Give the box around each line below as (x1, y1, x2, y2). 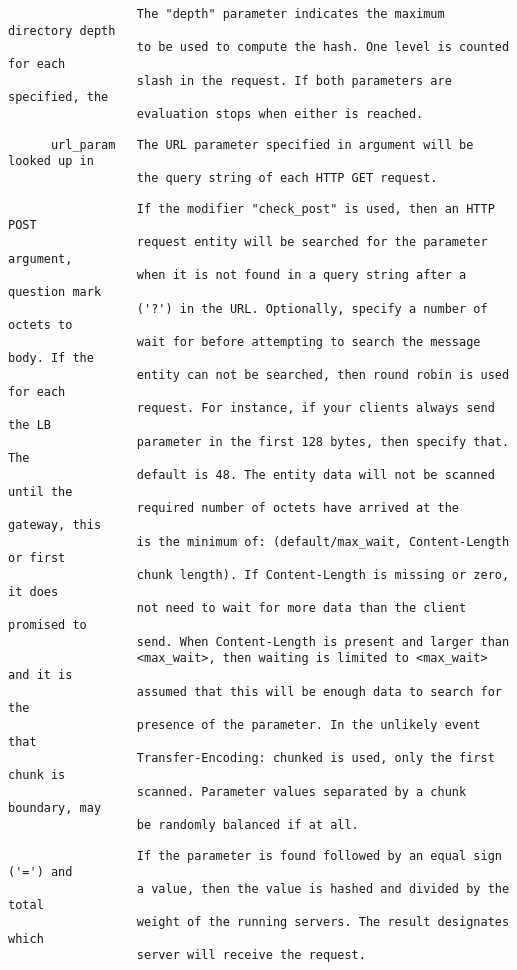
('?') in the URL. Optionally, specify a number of (136, 301, 488, 316)
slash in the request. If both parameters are (136, 73, 452, 88)
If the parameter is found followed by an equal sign (136, 848, 502, 863)
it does (8, 584, 59, 599)
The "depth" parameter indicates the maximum (136, 7, 445, 21)
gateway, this (8, 518, 102, 533)
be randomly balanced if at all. (136, 817, 359, 832)
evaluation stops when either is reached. (136, 106, 424, 121)
